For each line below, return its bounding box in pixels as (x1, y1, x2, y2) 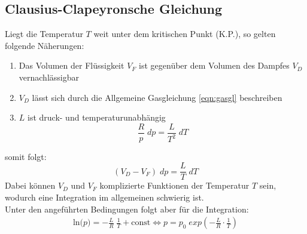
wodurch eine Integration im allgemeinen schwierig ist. (5, 191, 204, 204)
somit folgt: (5, 150, 47, 162)
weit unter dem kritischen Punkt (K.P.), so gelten (93, 27, 276, 40)
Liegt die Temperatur (5, 27, 83, 40)
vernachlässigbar (19, 70, 79, 83)
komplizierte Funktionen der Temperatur (99, 179, 250, 192)
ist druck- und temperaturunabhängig (28, 111, 166, 124)
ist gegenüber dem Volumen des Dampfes (139, 59, 290, 72)
